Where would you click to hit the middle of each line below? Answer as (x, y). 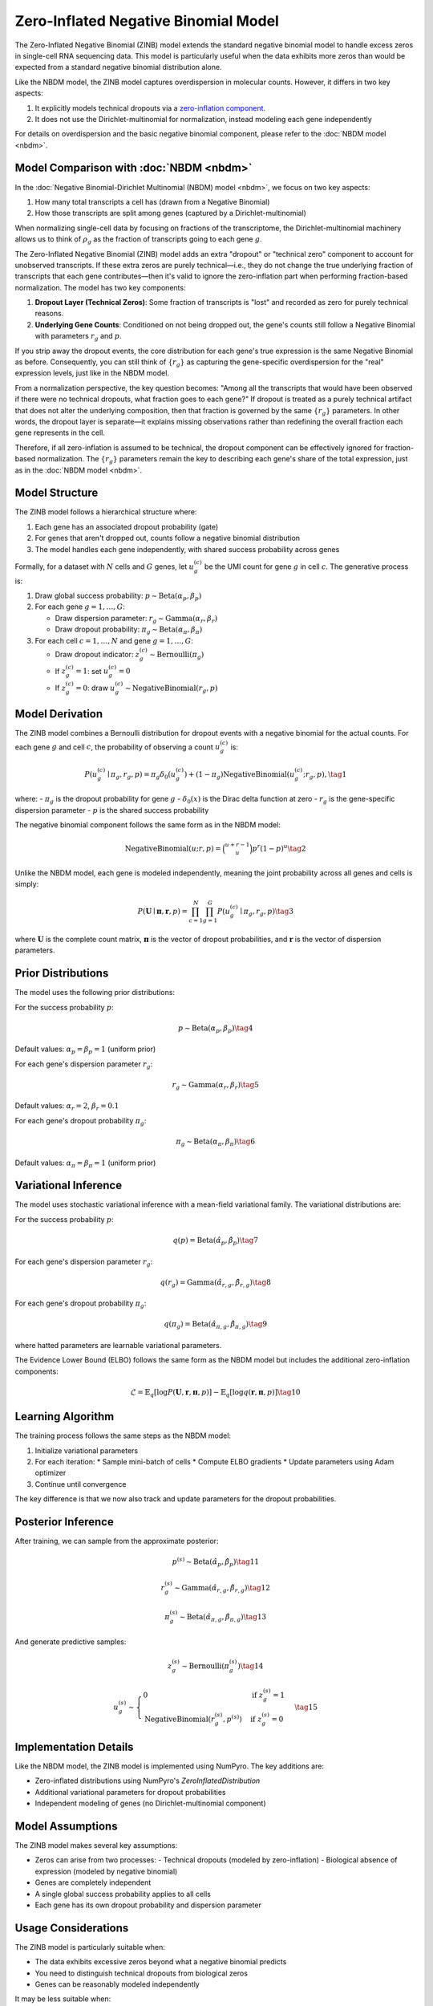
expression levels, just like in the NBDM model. (92, 373)
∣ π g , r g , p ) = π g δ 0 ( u (142, 775)
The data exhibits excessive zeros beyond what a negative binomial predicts (161, 1962)
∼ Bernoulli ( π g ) (177, 656)
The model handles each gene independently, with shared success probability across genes (187, 549)
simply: (27, 883)
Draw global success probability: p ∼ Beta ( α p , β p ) (118, 596)
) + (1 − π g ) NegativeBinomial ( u (239, 775)
